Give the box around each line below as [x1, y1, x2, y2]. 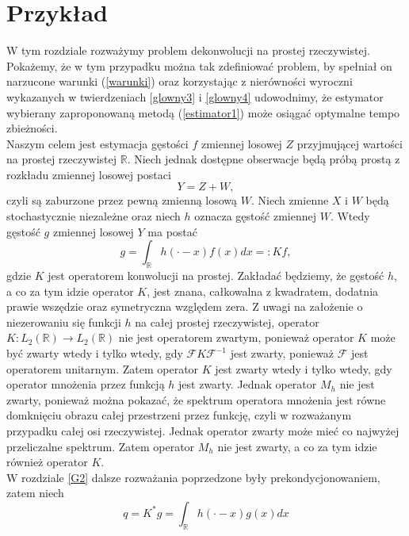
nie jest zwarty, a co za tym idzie [217, 438, 377, 454]
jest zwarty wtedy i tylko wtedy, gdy [215, 360, 392, 377]
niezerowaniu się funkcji [6, 313, 121, 330]
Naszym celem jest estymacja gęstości [6, 135, 189, 151]
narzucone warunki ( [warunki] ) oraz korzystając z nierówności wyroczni [6, 73, 353, 90]
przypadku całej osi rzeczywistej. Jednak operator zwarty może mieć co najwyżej [6, 422, 399, 438]
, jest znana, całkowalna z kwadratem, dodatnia [147, 282, 379, 299]
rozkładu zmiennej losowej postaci [6, 166, 171, 182]
